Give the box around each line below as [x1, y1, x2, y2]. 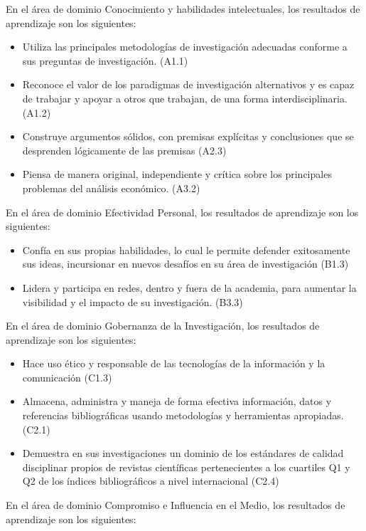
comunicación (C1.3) [22, 369, 112, 384]
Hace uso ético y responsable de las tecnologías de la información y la [22, 356, 325, 371]
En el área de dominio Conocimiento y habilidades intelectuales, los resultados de [6, 1, 360, 16]
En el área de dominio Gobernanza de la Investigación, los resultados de [6, 318, 320, 333]
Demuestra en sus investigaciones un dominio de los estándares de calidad [22, 446, 344, 461]
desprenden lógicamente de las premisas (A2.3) [22, 142, 227, 157]
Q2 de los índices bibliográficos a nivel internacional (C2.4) [22, 473, 279, 488]
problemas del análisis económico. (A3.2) [22, 180, 200, 195]
